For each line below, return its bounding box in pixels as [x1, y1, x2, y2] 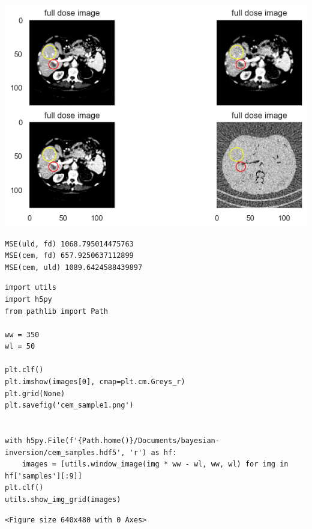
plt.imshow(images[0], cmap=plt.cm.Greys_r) [5, 378, 185, 387]
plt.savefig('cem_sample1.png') [5, 401, 134, 410]
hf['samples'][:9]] [5, 471, 82, 480]
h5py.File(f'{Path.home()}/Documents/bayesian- [26, 436, 220, 445]
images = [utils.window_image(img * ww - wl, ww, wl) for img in [22, 460, 289, 469]
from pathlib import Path [5, 307, 108, 316]
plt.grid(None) [5, 389, 65, 398]
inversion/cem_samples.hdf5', [5, 448, 125, 457]
